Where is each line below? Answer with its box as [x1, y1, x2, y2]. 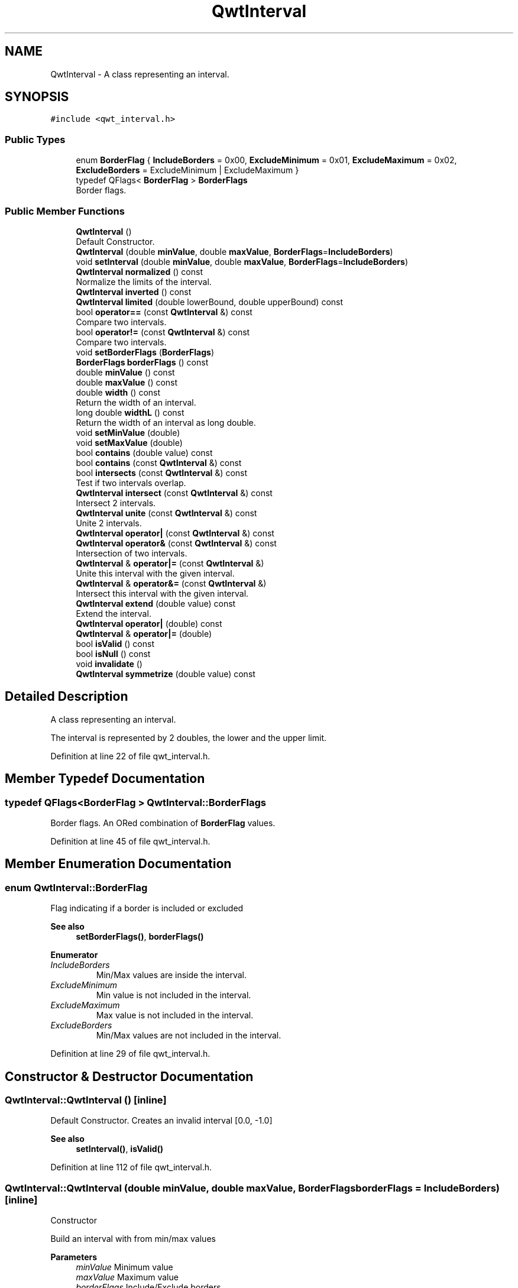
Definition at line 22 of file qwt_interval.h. [50, 750, 211, 761]
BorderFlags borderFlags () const [76, 357, 209, 367]
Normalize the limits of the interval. [76, 276, 212, 287]
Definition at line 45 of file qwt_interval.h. [50, 836, 211, 846]
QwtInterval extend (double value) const [76, 598, 236, 609]
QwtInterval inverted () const [76, 286, 192, 297]
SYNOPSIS [5, 89, 69, 105]
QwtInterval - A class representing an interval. [50, 69, 229, 79]
